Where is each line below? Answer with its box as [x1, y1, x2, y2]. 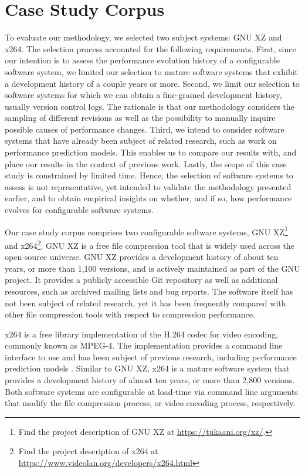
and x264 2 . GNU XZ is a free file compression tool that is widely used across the [5, 237, 294, 251]
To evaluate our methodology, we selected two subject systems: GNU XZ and [5, 31, 282, 43]
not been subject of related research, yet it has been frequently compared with [5, 296, 286, 309]
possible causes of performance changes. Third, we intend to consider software [5, 123, 284, 135]
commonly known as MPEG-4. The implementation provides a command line [5, 339, 283, 352]
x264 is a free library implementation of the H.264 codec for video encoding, [5, 327, 279, 340]
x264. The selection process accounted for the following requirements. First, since [5, 42, 296, 55]
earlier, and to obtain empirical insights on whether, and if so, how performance [5, 192, 292, 204]
